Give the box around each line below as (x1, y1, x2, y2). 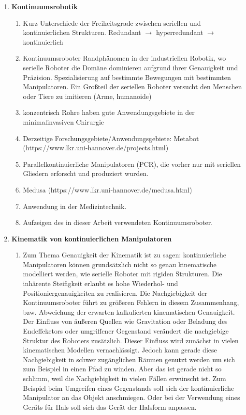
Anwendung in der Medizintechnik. (23, 201, 127, 211)
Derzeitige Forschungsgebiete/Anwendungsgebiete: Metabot (23, 133, 199, 143)
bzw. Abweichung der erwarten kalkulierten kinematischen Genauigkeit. (23, 306, 235, 317)
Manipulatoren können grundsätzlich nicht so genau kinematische (23, 259, 217, 269)
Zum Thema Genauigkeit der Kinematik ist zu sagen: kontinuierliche (23, 250, 226, 260)
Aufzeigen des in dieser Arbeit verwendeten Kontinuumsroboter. (23, 217, 213, 227)
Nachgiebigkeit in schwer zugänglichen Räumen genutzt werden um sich (23, 354, 235, 364)
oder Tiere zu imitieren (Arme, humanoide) (23, 91, 152, 101)
